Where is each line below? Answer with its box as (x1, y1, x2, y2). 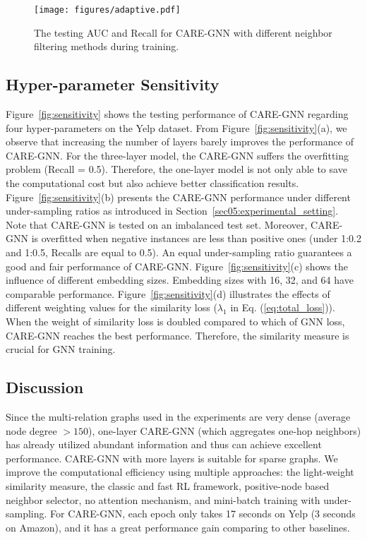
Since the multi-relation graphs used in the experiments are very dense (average (6, 409, 351, 424)
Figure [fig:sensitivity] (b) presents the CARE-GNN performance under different (6, 189, 351, 204)
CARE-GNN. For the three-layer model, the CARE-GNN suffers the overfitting (6, 148, 349, 162)
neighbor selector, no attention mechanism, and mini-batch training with (6, 492, 320, 507)
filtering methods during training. (34, 39, 179, 54)
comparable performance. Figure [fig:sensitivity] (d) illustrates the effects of (6, 286, 330, 301)
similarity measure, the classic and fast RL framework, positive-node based (6, 478, 330, 493)
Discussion (6, 376, 84, 398)
